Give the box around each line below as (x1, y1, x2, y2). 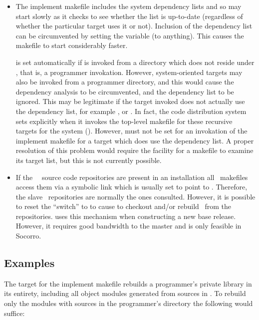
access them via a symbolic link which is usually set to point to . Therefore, (15, 181, 248, 192)
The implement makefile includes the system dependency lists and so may (15, 1, 242, 11)
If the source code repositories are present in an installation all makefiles (15, 171, 248, 182)
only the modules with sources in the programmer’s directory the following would (4, 298, 253, 308)
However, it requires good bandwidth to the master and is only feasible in (15, 220, 242, 231)
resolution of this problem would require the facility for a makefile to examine (15, 145, 254, 155)
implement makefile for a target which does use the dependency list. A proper (15, 135, 254, 145)
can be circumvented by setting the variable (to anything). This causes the (15, 30, 244, 40)
